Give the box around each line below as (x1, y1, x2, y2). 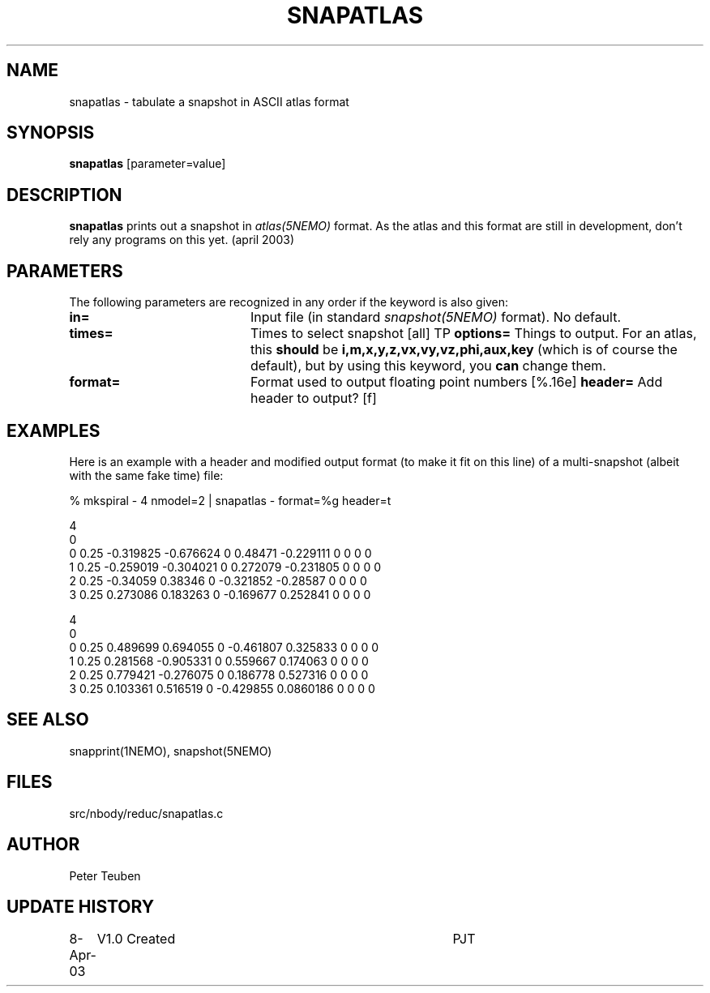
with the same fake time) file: (69, 468, 224, 482)
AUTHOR (6, 834, 80, 855)
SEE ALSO (6, 709, 89, 730)
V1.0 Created (96, 931, 176, 948)
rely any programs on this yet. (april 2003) (69, 233, 295, 247)
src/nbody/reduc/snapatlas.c (69, 806, 224, 820)
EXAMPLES (6, 420, 101, 441)
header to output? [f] (250, 390, 377, 407)
